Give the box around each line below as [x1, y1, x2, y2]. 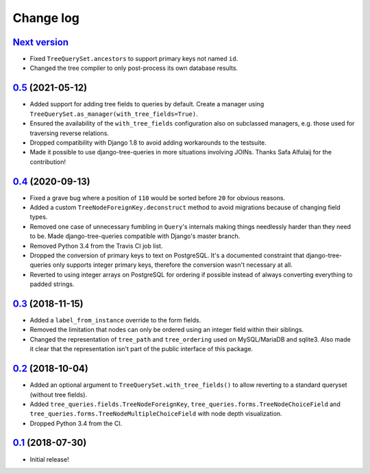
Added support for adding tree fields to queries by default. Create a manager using [29, 100, 264, 108]
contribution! [29, 158, 66, 166]
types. [29, 213, 48, 221]
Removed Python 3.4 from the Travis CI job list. [29, 241, 163, 250]
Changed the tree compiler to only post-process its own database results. [29, 64, 238, 72]
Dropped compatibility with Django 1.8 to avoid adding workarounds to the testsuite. [29, 138, 267, 147]
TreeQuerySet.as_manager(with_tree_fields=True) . [29, 110, 198, 118]
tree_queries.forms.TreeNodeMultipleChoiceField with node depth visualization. [29, 410, 282, 418]
